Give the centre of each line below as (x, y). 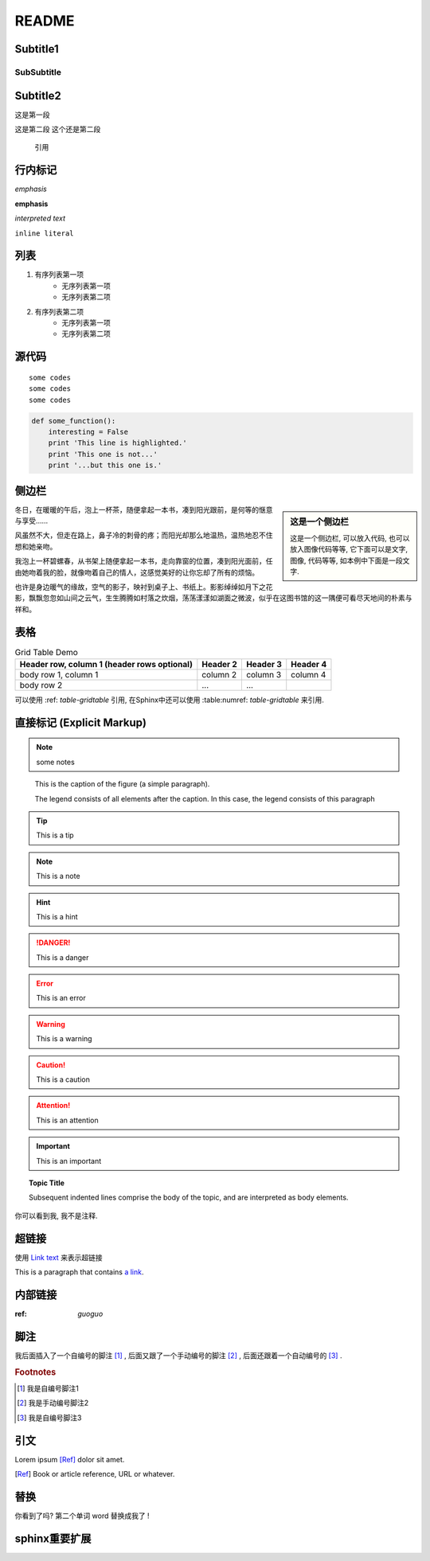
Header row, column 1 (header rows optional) (106, 664)
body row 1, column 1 (59, 675)
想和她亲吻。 (36, 546)
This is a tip (55, 835)
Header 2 (220, 664)
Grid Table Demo (47, 652)
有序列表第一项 (59, 275)
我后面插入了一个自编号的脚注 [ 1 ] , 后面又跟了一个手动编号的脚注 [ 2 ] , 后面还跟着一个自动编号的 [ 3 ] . (178, 1355)
